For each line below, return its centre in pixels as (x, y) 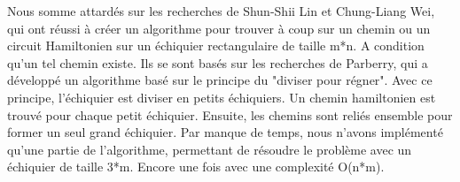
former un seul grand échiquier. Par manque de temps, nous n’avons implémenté (225, 132)
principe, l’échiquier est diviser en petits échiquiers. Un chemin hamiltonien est (222, 97)
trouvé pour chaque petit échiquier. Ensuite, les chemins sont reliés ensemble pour (230, 114)
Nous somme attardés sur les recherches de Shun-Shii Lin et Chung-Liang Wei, (221, 11)
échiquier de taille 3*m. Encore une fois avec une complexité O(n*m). (196, 167)
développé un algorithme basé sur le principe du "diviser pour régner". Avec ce (220, 80)
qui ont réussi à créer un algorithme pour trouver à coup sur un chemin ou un (219, 28)
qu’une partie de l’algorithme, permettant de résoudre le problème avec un (210, 149)
